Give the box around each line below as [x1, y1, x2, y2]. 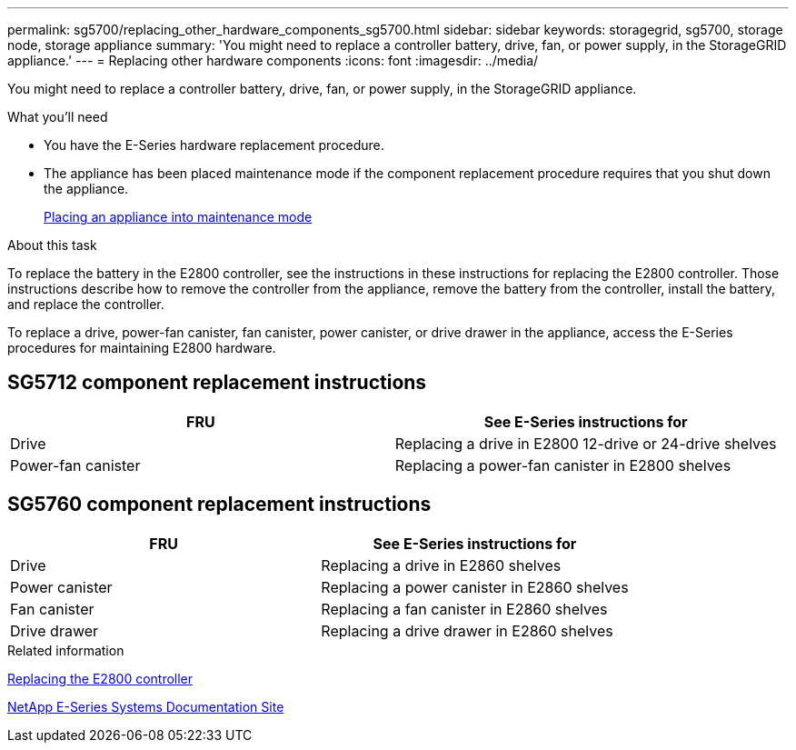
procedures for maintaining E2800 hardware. [7, 340, 276, 355]
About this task [7, 237, 97, 253]
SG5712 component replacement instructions [7, 371, 427, 395]
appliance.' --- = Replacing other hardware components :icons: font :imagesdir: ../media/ [7, 53, 539, 68]
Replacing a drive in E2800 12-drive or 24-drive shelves [394, 434, 777, 453]
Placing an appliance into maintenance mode [44, 209, 313, 225]
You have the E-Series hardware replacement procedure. [44, 137, 384, 153]
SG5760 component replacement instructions [7, 493, 432, 516]
